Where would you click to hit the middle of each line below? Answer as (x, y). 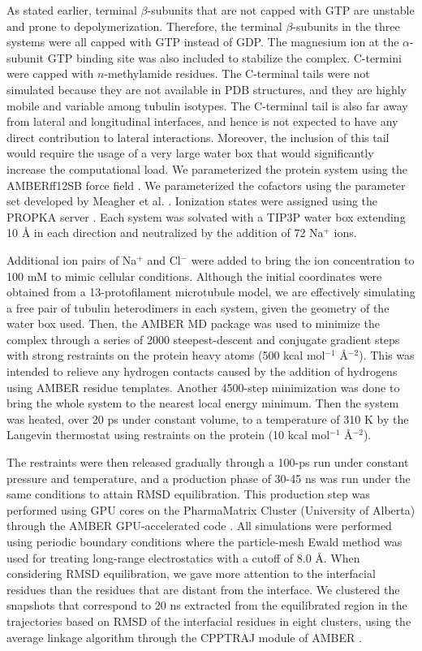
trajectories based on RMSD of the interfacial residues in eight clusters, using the (209, 621)
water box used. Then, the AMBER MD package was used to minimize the (193, 323)
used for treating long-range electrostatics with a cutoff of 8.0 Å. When (183, 557)
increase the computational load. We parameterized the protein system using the (207, 168)
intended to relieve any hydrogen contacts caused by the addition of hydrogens (202, 371)
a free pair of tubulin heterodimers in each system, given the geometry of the (198, 307)
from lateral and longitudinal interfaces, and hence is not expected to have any (202, 121)
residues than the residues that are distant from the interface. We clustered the (203, 589)
